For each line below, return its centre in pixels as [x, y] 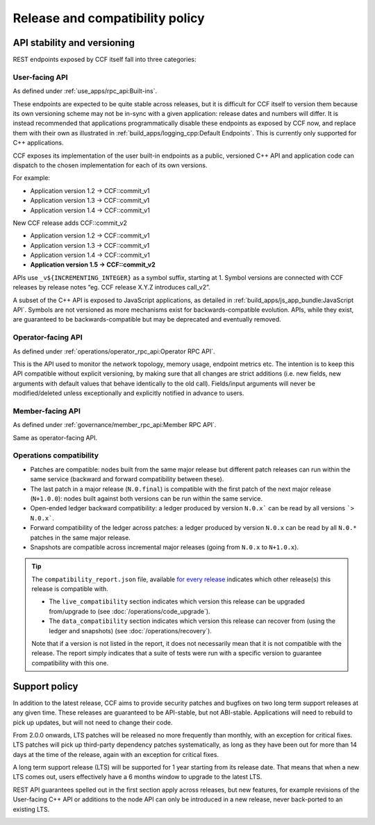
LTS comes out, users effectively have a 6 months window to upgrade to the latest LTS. [137, 777]
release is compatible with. [70, 589]
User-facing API [41, 77]
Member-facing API [47, 411]
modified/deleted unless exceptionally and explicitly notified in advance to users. [128, 393]
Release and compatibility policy [109, 18]
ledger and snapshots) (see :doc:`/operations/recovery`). [130, 631]
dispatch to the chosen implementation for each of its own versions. [110, 165]
